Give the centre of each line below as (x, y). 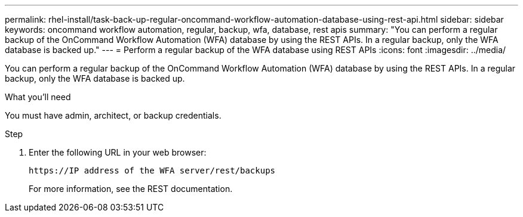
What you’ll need (38, 97)
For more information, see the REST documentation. (131, 189)
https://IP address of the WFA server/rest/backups (152, 170)
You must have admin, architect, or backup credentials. (113, 115)
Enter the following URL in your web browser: (118, 152)
